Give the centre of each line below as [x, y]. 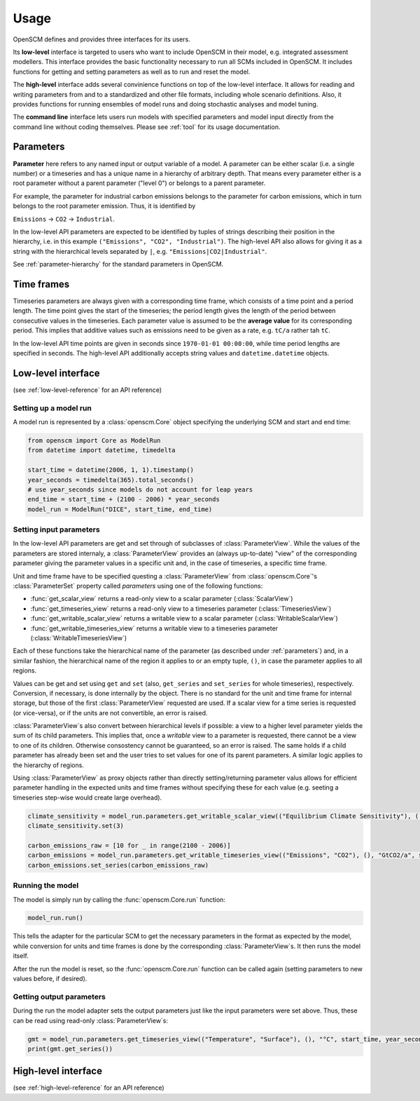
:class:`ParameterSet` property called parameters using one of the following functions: [138, 586]
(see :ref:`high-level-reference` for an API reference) [89, 1088]
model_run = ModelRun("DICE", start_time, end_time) [120, 509]
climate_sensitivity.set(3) [76, 826]
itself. [21, 956]
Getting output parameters [59, 997]
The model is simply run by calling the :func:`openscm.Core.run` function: [119, 899]
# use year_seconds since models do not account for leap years [140, 489]
